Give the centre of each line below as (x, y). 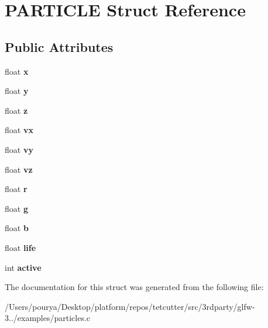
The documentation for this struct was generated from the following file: (134, 287)
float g (16, 208)
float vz (19, 169)
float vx (19, 130)
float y (17, 91)
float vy (19, 149)
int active (23, 267)
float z (16, 110)
